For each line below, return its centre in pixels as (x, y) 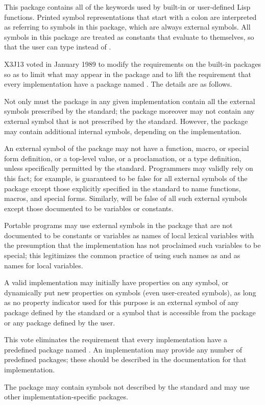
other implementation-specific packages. (66, 397)
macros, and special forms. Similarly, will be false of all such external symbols (126, 198)
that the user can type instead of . (58, 47)
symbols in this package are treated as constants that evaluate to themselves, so (129, 36)
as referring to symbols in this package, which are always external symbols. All (127, 27)
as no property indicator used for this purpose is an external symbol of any (122, 302)
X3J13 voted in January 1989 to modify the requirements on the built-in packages (133, 64)
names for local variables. (44, 265)
